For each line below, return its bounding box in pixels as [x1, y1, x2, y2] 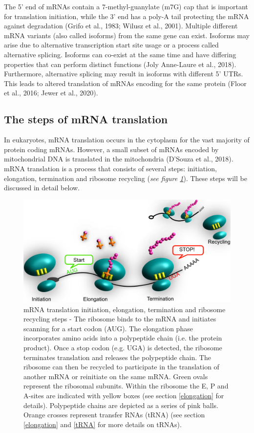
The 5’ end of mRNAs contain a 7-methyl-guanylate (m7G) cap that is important [4, 1, 248, 11]
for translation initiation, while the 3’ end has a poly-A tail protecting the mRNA [4, 11, 249, 21]
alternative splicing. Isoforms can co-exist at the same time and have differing [4, 49, 236, 59]
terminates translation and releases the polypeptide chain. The [23, 352, 211, 362]
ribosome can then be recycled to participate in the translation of [23, 362, 219, 372]
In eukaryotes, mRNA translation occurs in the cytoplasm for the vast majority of [4, 135, 250, 145]
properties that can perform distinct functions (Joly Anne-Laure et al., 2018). [4, 59, 236, 69]
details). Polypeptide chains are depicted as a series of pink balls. [23, 400, 218, 410]
